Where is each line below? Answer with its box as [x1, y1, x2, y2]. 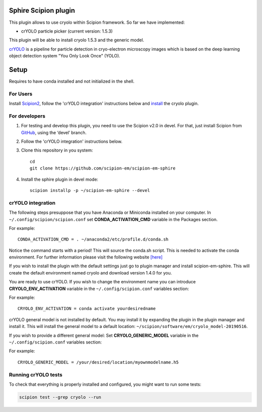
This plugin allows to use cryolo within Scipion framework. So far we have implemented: [9, 19, 185, 25]
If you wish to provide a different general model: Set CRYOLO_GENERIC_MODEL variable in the [9, 332, 199, 338]
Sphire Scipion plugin [9, 6, 75, 15]
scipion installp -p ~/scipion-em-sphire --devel [30, 188, 150, 193]
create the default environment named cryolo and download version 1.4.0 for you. [9, 270, 172, 275]
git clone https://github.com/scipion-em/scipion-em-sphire [30, 166, 176, 171]
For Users [9, 90, 33, 97]
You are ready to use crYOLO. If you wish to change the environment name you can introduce [9, 279, 196, 285]
